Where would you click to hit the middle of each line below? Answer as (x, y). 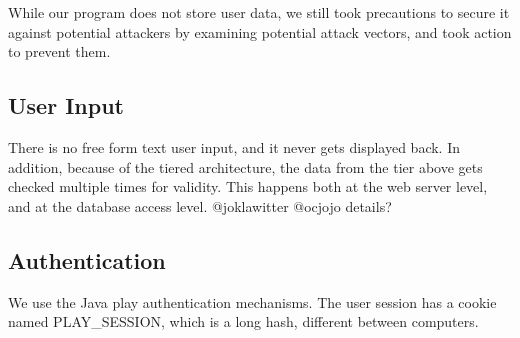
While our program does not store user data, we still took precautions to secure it (259, 12)
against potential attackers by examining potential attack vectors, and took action (260, 31)
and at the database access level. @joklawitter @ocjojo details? (200, 205)
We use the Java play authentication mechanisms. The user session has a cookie (252, 301)
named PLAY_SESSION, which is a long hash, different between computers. (243, 321)
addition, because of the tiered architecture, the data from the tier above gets (245, 166)
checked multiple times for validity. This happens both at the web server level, (248, 186)
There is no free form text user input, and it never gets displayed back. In (234, 146)
